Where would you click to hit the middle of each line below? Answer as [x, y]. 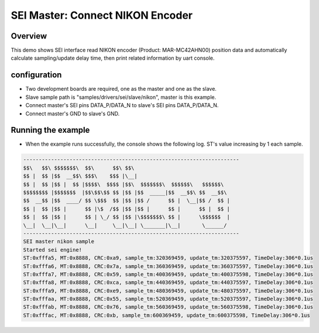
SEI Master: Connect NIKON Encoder [102, 15]
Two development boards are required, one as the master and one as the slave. [121, 89]
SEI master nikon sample [59, 242]
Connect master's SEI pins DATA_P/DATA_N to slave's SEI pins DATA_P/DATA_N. [122, 105]
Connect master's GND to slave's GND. [73, 114]
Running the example [50, 130]
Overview [29, 36]
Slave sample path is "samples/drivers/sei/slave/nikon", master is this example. [121, 97]
